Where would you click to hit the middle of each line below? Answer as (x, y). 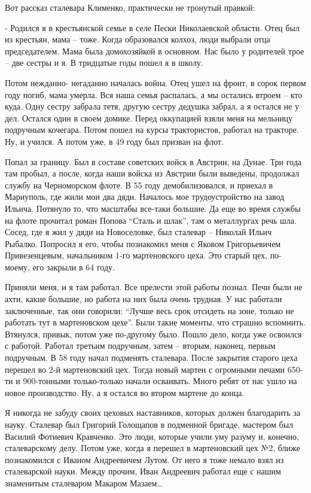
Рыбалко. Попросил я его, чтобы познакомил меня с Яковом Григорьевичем (143, 243)
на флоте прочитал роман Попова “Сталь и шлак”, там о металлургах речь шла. (151, 220)
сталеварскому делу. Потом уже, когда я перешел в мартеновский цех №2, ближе (153, 448)
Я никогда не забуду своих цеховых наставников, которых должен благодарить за (153, 413)
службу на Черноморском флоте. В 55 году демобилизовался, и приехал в (139, 185)
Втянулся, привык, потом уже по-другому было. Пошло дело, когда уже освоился (153, 334)
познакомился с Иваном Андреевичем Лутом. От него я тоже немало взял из (144, 459)
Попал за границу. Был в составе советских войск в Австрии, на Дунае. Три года (153, 161)
